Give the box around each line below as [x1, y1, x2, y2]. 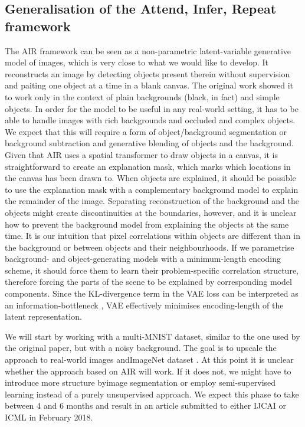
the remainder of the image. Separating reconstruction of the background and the [5, 195, 299, 207]
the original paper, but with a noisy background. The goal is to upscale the [5, 341, 277, 354]
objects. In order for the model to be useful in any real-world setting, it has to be [5, 102, 299, 114]
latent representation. [5, 310, 82, 323]
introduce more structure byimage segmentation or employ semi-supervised [5, 376, 276, 389]
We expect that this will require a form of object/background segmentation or [5, 125, 287, 137]
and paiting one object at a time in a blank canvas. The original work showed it [5, 79, 294, 91]
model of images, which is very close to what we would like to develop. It [5, 56, 269, 68]
